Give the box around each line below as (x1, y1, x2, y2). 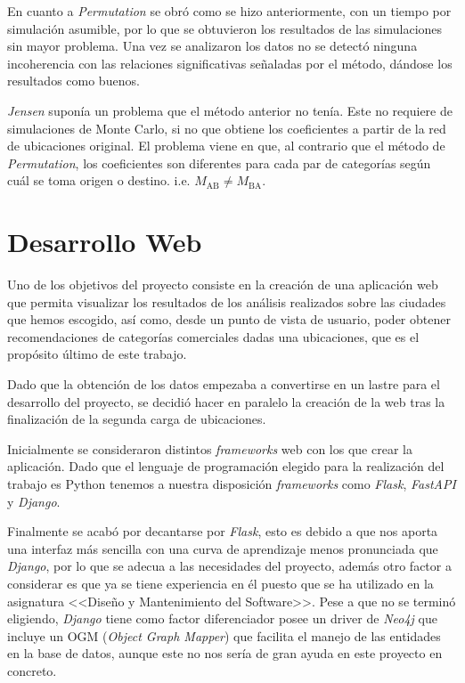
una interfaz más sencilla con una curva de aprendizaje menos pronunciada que (7, 539, 438, 557)
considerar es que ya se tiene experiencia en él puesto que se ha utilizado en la (7, 573, 434, 592)
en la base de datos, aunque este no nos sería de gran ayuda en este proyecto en (7, 644, 443, 663)
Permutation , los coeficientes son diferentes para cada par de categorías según (7, 153, 431, 172)
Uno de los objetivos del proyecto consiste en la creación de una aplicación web (7, 275, 438, 294)
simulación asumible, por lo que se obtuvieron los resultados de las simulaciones (7, 19, 443, 37)
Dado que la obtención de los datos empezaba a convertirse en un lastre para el (7, 375, 440, 394)
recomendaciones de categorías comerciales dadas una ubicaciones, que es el (7, 327, 420, 346)
